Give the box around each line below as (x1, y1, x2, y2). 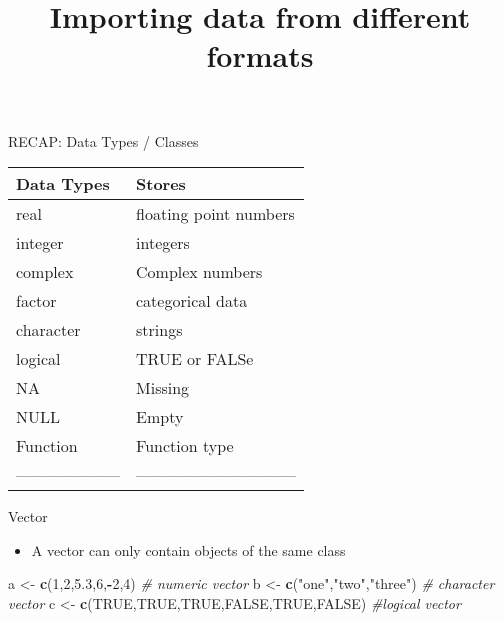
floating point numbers (136, 202, 295, 226)
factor (16, 289, 57, 313)
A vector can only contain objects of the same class (31, 539, 346, 560)
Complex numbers (136, 260, 263, 284)
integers (136, 231, 190, 255)
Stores (136, 172, 186, 196)
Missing (136, 376, 190, 400)
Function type (136, 434, 234, 458)
